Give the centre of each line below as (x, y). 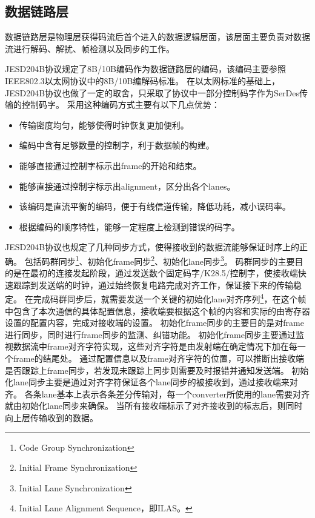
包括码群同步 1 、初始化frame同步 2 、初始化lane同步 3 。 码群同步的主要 (160, 260)
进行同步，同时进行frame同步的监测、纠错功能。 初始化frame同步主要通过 (150, 334)
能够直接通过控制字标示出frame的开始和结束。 (110, 165)
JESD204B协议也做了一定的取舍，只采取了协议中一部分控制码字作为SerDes (152, 92)
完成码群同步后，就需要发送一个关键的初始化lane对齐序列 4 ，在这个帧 (170, 298)
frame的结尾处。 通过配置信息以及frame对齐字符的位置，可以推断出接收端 (158, 358)
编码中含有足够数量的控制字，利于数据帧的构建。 (117, 145)
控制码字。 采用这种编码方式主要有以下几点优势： (121, 105)
